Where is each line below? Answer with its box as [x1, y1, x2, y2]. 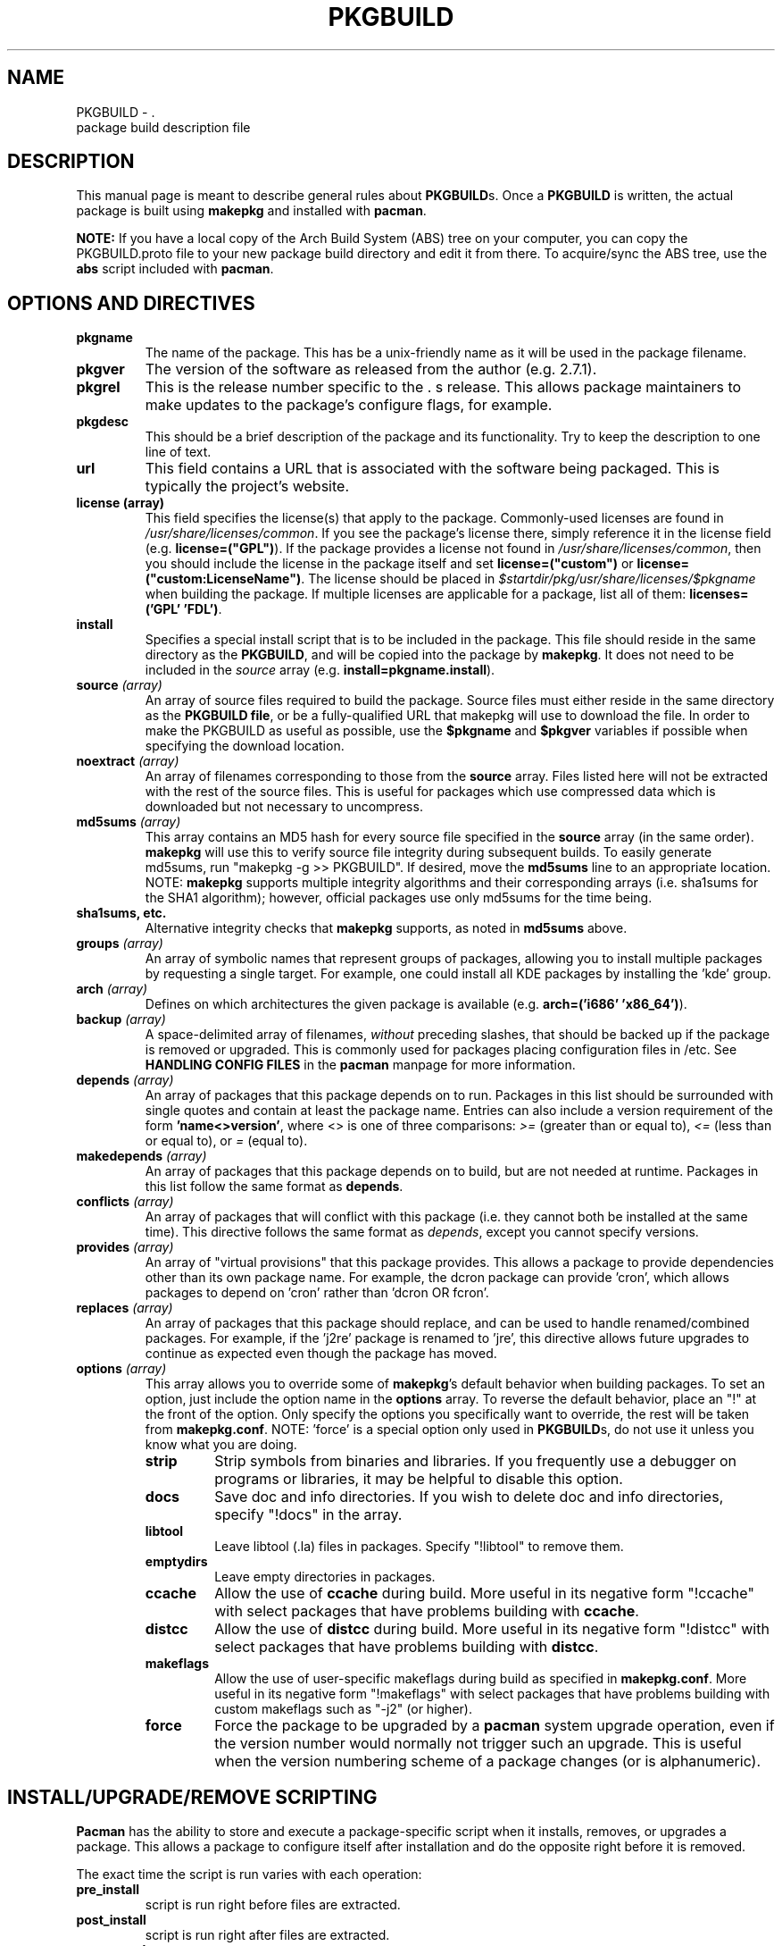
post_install [76, 1912, 146, 1928]
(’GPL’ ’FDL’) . [145, 601, 222, 617]
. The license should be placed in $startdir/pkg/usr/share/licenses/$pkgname [301, 571, 756, 587]
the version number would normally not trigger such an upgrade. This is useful [214, 1734, 742, 1753]
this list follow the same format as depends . [145, 1179, 403, 1195]
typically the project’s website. [145, 477, 349, 496]
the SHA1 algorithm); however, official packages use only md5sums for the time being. [145, 890, 653, 906]
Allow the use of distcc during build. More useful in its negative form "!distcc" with [214, 1620, 770, 1639]
